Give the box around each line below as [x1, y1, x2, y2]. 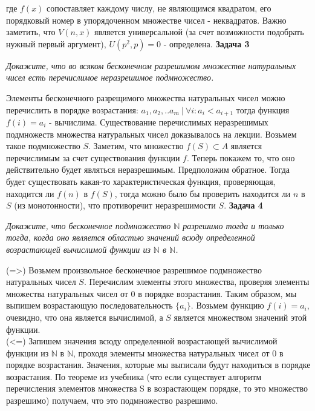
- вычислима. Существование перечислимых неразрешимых [49, 116, 268, 129]
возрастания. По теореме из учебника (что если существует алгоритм [6, 370, 262, 383]
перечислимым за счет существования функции [6, 151, 180, 164]
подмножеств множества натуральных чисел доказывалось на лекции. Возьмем [6, 127, 297, 140]
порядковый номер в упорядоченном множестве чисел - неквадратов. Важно [6, 13, 287, 26]
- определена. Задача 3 [163, 37, 250, 50]
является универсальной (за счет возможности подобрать [94, 25, 304, 38]
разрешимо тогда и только [183, 219, 284, 232]
